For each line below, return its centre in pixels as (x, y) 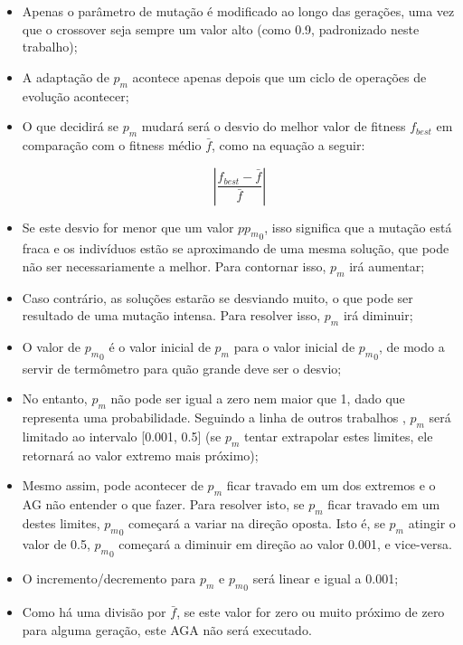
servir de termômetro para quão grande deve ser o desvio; (182, 368)
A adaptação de (66, 76)
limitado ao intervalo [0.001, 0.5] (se (122, 436)
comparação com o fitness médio (112, 144)
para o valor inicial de (294, 346)
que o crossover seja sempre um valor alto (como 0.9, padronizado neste (221, 28)
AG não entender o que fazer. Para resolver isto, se (163, 503)
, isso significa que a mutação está (358, 227)
